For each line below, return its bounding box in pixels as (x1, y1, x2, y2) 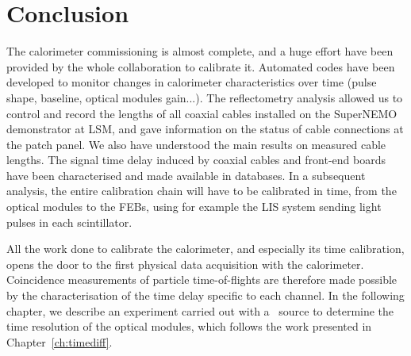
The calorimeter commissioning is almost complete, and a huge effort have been (6, 43, 394, 59)
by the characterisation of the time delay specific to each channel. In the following (6, 287, 405, 304)
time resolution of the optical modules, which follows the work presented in (6, 318, 372, 335)
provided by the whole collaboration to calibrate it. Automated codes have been (6, 58, 395, 75)
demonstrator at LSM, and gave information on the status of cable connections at (6, 121, 404, 137)
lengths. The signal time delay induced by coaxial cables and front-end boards (6, 151, 386, 168)
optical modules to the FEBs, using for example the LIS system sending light (6, 198, 382, 215)
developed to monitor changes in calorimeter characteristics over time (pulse (6, 74, 377, 90)
